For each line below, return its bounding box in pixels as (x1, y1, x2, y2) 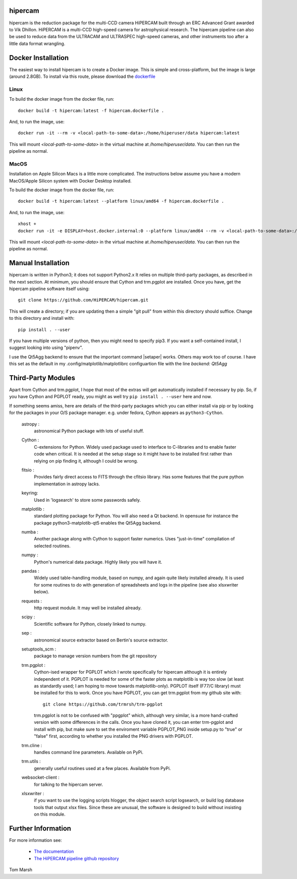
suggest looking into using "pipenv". (9, 345, 83, 351)
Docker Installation (9, 54, 69, 62)
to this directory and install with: (9, 315, 75, 321)
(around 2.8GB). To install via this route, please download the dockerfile (9, 73, 155, 79)
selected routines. (34, 543, 71, 549)
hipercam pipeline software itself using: (9, 286, 90, 292)
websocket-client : (21, 774, 59, 780)
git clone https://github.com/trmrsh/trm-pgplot (43, 702, 163, 707)
